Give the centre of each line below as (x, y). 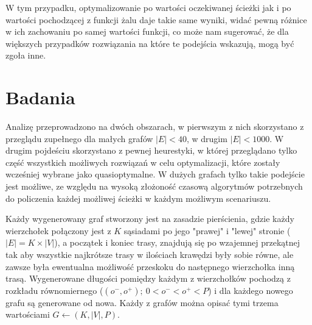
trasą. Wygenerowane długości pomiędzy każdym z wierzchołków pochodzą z (148, 278)
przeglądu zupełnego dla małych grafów (79, 138)
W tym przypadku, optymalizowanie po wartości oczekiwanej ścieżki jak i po (148, 7)
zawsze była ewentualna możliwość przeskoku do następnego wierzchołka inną (150, 266)
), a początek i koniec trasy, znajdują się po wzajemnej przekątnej (177, 242)
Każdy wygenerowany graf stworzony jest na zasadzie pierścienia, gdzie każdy (150, 219)
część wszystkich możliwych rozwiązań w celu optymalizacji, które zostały (143, 162)
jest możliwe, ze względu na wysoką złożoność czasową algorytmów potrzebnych (154, 186)
